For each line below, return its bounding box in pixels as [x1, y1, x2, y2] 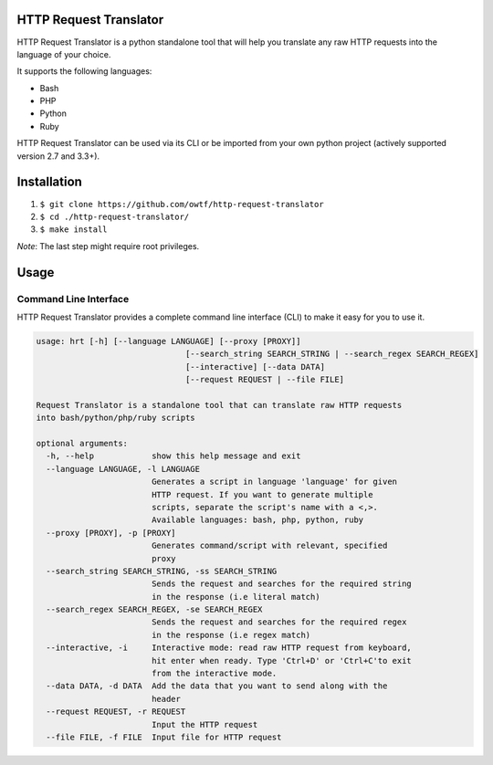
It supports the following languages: [16, 66, 152, 77]
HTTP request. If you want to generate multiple [151, 489, 373, 499]
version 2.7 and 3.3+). [16, 151, 100, 162]
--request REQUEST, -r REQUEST [46, 707, 186, 717]
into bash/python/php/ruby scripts [36, 413, 195, 424]
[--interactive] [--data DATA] [184, 362, 326, 372]
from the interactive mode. [151, 668, 278, 679]
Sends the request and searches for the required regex [151, 617, 407, 627]
